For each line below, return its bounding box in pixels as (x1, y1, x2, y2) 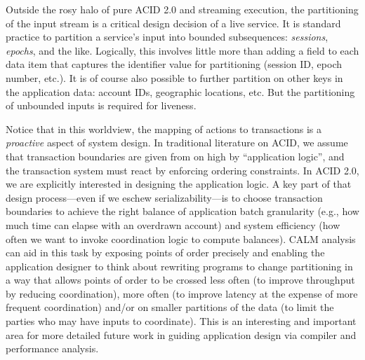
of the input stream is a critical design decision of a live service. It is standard (6, 15, 341, 30)
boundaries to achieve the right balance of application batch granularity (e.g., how (6, 204, 359, 219)
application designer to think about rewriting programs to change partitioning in (6, 258, 353, 273)
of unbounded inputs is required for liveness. (6, 98, 197, 113)
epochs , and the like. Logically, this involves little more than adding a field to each (6, 43, 359, 57)
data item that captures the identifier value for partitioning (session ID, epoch (6, 57, 343, 71)
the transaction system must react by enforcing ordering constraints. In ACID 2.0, (6, 162, 359, 177)
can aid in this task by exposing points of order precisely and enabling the (6, 245, 325, 260)
